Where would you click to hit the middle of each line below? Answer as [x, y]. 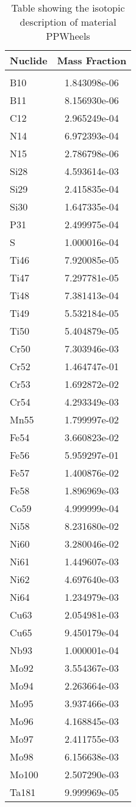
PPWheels [68, 36]
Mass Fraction [92, 60]
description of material [68, 22]
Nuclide [29, 60]
